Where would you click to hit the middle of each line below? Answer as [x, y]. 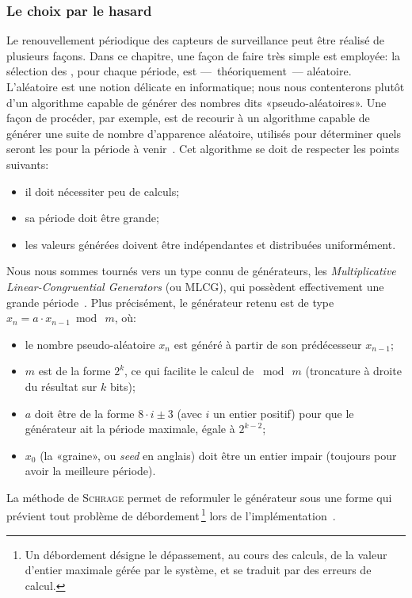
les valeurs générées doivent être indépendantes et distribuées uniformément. [210, 244]
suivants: [28, 164]
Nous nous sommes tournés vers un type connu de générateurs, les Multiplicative [201, 271]
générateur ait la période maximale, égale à [130, 429]
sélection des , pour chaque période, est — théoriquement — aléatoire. [179, 71]
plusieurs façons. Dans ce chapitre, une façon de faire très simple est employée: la [204, 55]
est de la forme [74, 371]
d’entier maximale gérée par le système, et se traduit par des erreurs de [198, 570]
